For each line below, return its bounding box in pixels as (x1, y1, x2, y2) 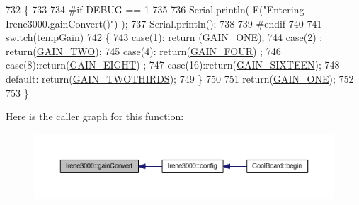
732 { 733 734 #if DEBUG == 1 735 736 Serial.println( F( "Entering (6, 2, 304, 16)
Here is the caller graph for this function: (6, 109, 184, 124)
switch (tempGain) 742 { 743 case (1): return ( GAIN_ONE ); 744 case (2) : (6, 30, 323, 45)
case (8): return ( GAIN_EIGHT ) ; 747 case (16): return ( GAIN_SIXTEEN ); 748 (6, 57, 340, 72)
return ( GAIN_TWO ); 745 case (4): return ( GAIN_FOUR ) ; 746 (6, 43, 281, 58)
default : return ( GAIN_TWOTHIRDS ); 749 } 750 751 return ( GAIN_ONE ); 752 (6, 71, 354, 86)
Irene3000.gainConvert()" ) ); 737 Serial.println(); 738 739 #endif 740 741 (6, 16, 322, 30)
